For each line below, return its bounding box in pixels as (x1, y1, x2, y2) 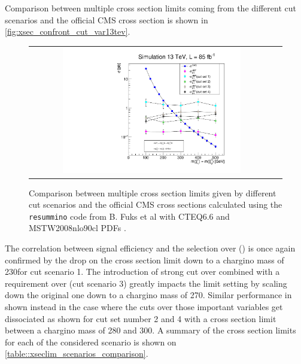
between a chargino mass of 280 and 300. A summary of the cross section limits (5, 324, 296, 336)
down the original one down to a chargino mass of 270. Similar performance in (5, 289, 292, 301)
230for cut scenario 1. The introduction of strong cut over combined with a (5, 265, 280, 278)
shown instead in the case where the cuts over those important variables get (5, 300, 283, 313)
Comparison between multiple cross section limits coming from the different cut (5, 2, 296, 14)
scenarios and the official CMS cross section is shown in (5, 13, 208, 26)
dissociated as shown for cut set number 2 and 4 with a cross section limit (5, 312, 276, 324)
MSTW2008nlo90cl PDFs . (29, 222, 126, 234)
